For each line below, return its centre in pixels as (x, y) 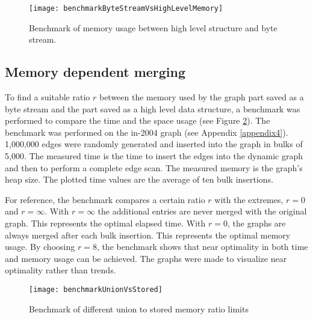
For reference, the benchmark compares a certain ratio (105, 199)
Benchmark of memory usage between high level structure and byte (153, 27)
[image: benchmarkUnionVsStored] (96, 289)
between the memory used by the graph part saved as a (201, 97)
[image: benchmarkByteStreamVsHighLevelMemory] (126, 8)
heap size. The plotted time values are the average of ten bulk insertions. (139, 179)
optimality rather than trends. (60, 270)
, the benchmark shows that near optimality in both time (202, 247)
